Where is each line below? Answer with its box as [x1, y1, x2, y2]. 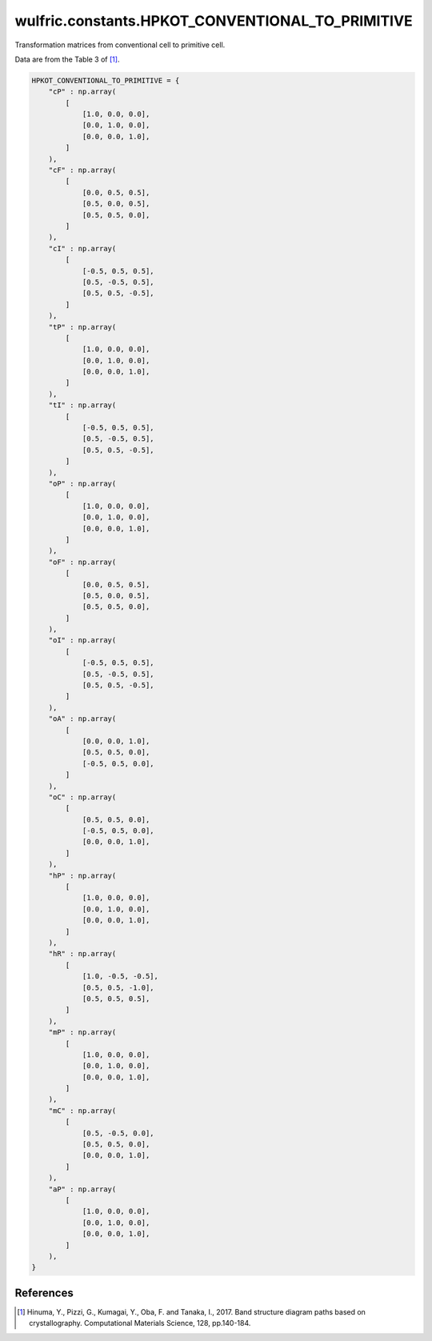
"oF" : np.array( [48, 557, 117, 566]
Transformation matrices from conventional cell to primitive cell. [14, 40, 226, 50]
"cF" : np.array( [48, 166, 117, 175]
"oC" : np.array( [48, 792, 117, 802]
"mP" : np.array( [48, 1028, 117, 1037]
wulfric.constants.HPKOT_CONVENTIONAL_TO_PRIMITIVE [14, 12, 414, 30]
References [14, 1286, 74, 1299]
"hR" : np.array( [48, 949, 117, 959]
